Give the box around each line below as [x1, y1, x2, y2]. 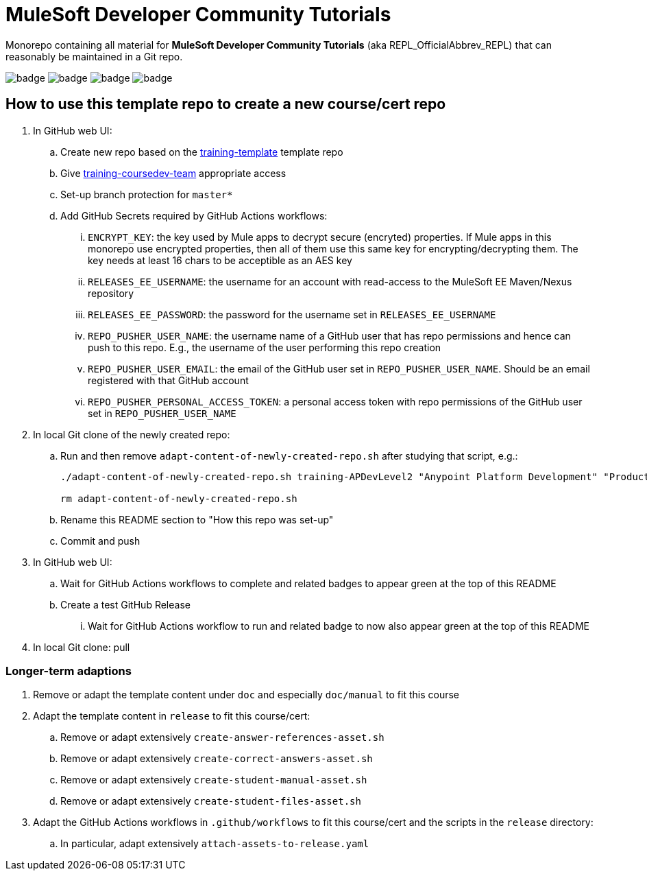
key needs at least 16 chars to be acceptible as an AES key [88, 254, 352, 266]
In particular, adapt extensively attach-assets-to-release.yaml [60, 838, 369, 850]
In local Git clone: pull [33, 641, 130, 653]
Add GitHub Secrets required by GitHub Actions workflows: [60, 209, 328, 222]
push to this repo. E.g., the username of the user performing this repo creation [88, 341, 441, 353]
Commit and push [60, 534, 141, 547]
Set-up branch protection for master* [60, 188, 233, 200]
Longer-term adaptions [5, 663, 132, 678]
